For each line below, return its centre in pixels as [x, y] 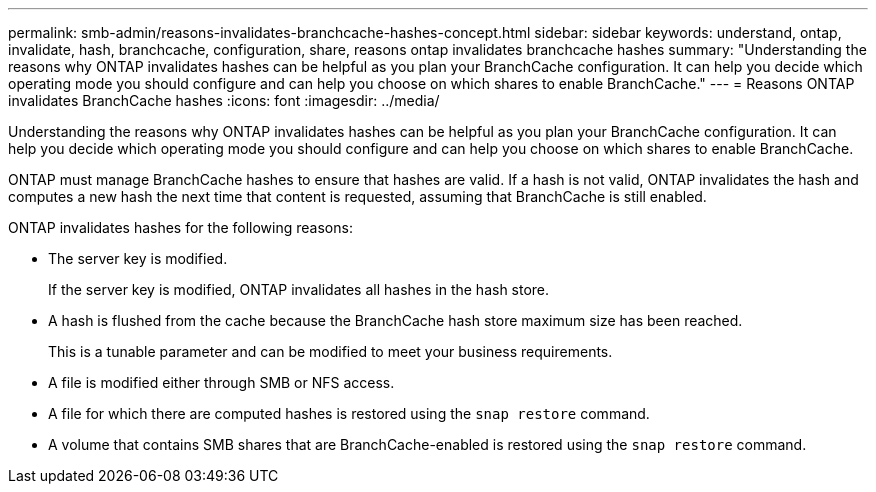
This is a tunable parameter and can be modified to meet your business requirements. [330, 351]
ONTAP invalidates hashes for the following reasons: [180, 227]
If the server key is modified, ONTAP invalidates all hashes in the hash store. [299, 289]
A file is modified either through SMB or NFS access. [221, 382]
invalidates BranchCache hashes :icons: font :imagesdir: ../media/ [224, 100]
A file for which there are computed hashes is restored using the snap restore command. [349, 413]
